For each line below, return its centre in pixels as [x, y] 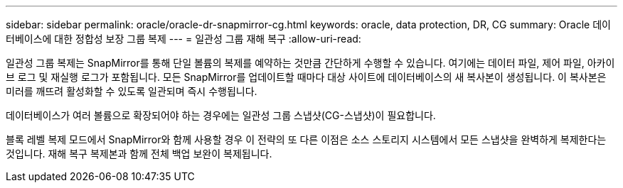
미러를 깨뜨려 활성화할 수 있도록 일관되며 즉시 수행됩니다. [132, 91]
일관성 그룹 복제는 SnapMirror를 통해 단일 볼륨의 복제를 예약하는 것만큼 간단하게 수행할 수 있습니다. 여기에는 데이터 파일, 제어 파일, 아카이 [310, 63]
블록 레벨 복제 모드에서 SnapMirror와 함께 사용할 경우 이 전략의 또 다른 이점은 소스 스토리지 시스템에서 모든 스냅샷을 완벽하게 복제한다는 [306, 139]
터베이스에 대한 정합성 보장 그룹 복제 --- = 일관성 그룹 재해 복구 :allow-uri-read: [183, 39]
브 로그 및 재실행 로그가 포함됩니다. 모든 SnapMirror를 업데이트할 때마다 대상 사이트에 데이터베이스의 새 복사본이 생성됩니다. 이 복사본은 [306, 77]
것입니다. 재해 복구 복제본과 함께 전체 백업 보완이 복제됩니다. [139, 154]
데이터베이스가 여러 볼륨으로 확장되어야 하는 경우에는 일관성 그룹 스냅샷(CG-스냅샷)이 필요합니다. [221, 115]
